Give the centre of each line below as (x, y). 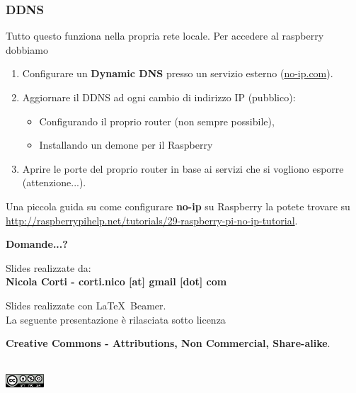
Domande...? (37, 244)
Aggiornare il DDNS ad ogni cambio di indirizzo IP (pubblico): (159, 97)
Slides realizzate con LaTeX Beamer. (86, 305)
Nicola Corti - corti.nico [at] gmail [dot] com (116, 281)
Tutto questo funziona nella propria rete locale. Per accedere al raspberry (165, 36)
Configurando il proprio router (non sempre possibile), (157, 121)
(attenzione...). (54, 182)
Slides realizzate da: (48, 267)
